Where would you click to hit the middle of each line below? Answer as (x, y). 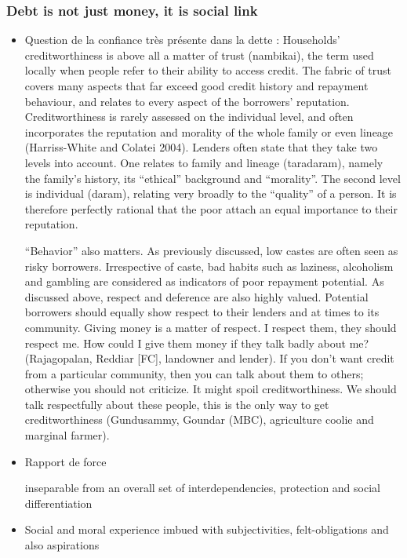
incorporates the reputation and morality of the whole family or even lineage (209, 131)
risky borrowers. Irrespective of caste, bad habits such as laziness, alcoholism (209, 266)
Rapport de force (65, 461)
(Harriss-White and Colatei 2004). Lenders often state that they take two (201, 147)
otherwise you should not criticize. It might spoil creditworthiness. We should (211, 389)
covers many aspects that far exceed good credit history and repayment (196, 86)
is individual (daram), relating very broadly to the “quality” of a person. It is (211, 193)
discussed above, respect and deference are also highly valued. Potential (196, 296)
